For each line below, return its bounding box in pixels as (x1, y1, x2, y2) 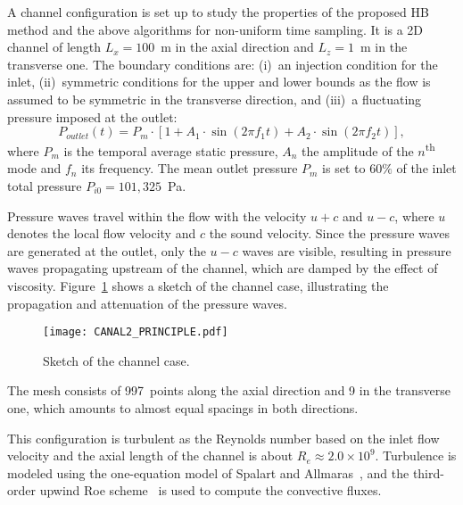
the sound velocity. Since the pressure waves (209, 224, 451, 243)
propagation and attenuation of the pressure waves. (7, 294, 287, 312)
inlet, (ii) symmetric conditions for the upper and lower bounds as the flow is (7, 72, 431, 91)
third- (412, 463, 444, 482)
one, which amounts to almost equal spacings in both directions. (7, 399, 359, 417)
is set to (322, 159, 366, 178)
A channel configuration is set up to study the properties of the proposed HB (7, 3, 429, 21)
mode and (7, 159, 62, 178)
